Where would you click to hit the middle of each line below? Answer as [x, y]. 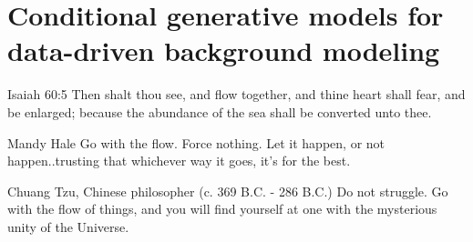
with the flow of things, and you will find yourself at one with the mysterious [222, 209]
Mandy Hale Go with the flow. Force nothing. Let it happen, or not [196, 142]
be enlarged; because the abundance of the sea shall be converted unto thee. [220, 111]
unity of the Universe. [68, 226]
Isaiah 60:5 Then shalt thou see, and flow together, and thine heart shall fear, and [236, 94]
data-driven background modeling [224, 50]
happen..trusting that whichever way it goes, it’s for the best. [179, 161]
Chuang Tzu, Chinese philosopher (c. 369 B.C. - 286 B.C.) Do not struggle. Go [228, 191]
